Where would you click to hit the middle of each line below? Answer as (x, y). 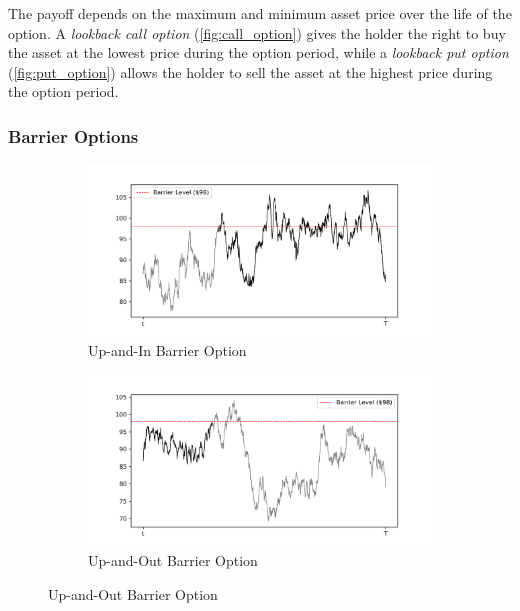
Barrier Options (73, 135)
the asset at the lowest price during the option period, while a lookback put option (258, 52)
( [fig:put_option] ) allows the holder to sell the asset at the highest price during (250, 71)
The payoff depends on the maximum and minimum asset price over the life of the (260, 13)
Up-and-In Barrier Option (167, 349)
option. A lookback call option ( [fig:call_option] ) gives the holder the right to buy (257, 32)
